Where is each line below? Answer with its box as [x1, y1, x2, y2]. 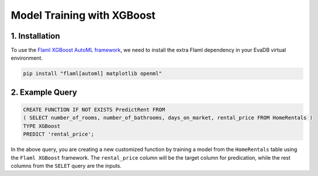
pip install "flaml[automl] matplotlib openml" [23, 70, 162, 77]
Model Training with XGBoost [11, 9, 156, 22]
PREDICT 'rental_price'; [23, 131, 95, 137]
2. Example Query [11, 87, 77, 97]
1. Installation [11, 31, 61, 41]
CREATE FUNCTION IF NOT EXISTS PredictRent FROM [23, 106, 165, 113]
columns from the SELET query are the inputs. [11, 162, 122, 169]
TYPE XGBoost [23, 123, 61, 129]
